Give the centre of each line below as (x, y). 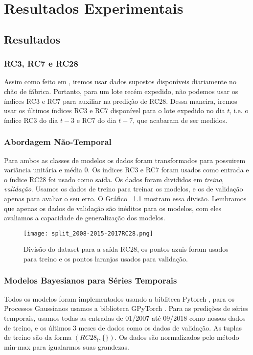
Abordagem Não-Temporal (58, 142)
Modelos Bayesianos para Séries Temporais (91, 280)
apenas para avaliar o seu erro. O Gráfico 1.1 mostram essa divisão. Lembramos (125, 198)
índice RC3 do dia (31, 120)
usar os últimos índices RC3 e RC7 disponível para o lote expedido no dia (115, 110)
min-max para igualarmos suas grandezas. (67, 346)
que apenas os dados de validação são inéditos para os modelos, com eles (113, 208)
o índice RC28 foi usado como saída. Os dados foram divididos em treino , (114, 179)
